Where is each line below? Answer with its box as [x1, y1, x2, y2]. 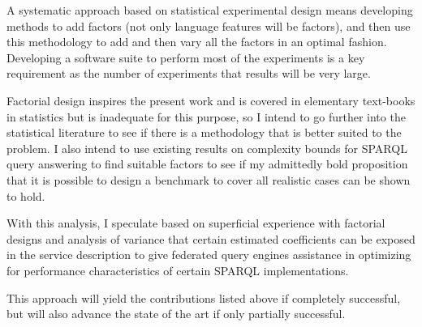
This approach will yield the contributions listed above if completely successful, [6, 289, 401, 306]
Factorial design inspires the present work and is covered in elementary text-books [6, 91, 416, 108]
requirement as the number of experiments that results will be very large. [6, 65, 371, 82]
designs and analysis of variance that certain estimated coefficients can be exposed [6, 230, 416, 247]
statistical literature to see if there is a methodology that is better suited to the [6, 124, 402, 141]
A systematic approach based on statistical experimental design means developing [6, 2, 413, 18]
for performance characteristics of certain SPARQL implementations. [6, 261, 349, 278]
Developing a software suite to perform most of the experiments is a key [6, 49, 365, 66]
